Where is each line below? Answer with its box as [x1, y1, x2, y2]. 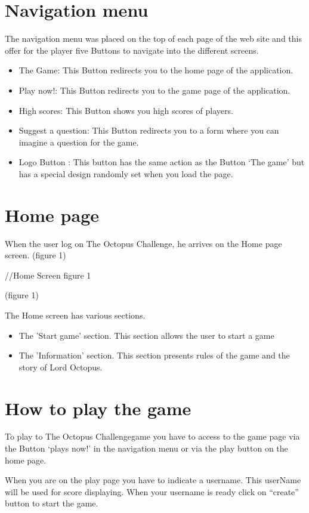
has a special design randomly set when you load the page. [18, 167, 233, 180]
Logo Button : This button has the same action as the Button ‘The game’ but [18, 156, 305, 168]
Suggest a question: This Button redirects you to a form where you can [18, 124, 279, 137]
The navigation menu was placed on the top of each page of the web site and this [5, 32, 302, 45]
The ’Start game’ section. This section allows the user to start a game [18, 329, 274, 341]
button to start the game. [5, 497, 98, 509]
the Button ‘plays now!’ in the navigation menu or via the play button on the [5, 442, 288, 455]
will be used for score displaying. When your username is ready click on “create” [5, 485, 299, 497]
